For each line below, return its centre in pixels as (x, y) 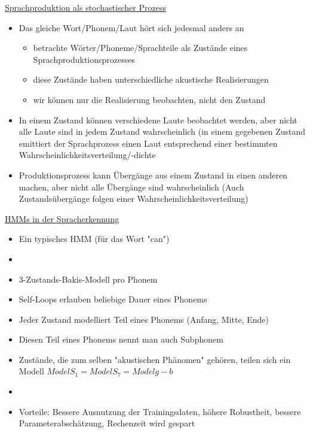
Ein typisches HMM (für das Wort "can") (94, 239)
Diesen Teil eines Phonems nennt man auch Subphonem (121, 339)
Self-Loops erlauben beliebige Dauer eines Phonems (113, 299)
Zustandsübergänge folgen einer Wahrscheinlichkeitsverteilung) (133, 199)
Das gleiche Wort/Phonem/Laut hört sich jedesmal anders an (131, 27)
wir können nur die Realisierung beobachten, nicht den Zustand (149, 99)
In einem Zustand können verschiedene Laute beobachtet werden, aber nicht (158, 119)
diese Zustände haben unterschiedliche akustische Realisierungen (151, 79)
